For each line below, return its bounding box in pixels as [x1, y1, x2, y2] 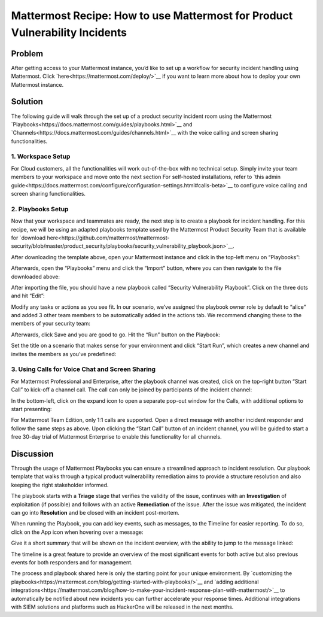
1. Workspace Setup [11, 153, 71, 161]
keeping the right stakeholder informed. [11, 481, 109, 488]
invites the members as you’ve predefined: [11, 350, 117, 357]
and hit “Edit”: [11, 292, 45, 299]
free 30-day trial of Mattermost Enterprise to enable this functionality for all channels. [11, 433, 222, 440]
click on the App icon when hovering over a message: [11, 528, 144, 536]
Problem [11, 48, 44, 59]
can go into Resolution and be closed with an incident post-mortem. [11, 509, 179, 516]
